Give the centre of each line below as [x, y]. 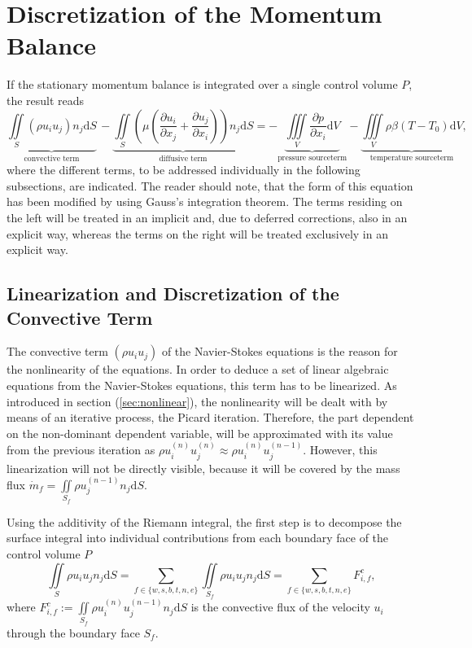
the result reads [46, 100]
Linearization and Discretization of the [173, 293]
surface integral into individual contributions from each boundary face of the [198, 538]
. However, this [340, 450]
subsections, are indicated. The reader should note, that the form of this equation [210, 185]
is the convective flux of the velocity [280, 607]
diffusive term [183, 158]
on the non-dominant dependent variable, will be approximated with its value [200, 433]
